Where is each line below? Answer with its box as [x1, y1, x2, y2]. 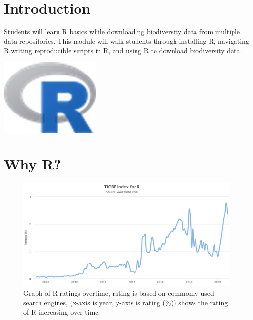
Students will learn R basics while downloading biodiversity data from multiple [4, 26, 240, 37]
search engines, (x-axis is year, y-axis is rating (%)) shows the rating [23, 297, 228, 307]
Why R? [4, 153, 61, 173]
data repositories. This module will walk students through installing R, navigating [4, 36, 249, 46]
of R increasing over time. [23, 307, 100, 317]
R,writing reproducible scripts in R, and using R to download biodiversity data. [4, 45, 242, 56]
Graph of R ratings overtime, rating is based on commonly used [23, 288, 214, 298]
